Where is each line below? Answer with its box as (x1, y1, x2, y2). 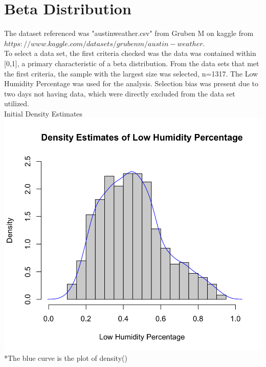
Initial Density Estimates (4, 108, 83, 119)
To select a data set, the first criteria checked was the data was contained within (4, 48, 256, 59)
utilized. (4, 98, 30, 109)
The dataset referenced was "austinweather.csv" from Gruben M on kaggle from (4, 28, 254, 38)
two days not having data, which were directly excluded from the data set (4, 88, 235, 99)
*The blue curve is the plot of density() (4, 353, 127, 363)
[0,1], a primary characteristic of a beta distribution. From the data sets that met (4, 57, 259, 68)
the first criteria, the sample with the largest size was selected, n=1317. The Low (4, 68, 258, 79)
